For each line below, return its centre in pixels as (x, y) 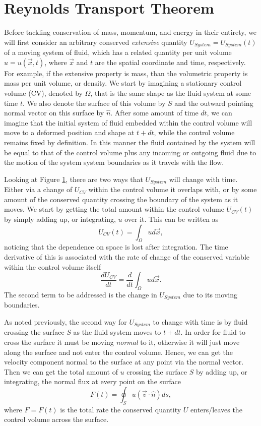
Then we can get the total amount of (61, 371)
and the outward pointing (214, 103)
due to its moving (210, 294)
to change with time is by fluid (200, 321)
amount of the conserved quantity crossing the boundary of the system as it (121, 199)
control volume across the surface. (56, 419)
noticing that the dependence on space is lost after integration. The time (116, 247)
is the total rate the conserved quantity (121, 409)
